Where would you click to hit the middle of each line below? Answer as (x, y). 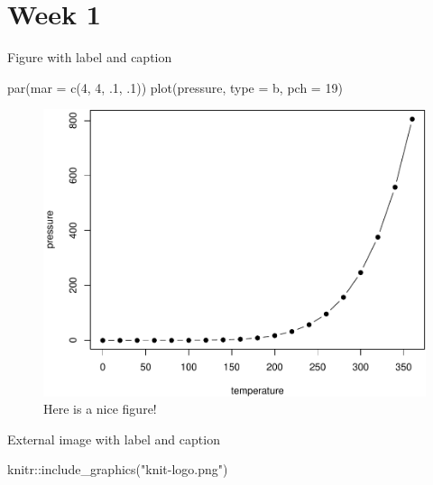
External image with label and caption (114, 439)
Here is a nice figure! (100, 409)
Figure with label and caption (90, 57)
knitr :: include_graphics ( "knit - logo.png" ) (118, 469)
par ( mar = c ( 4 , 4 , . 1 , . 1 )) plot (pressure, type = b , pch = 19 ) (175, 87)
